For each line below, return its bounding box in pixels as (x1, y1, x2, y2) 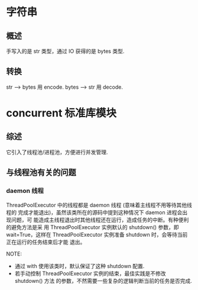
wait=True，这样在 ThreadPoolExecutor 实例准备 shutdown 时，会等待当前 (6, 231, 188, 238)
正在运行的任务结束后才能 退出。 (6, 238, 86, 246)
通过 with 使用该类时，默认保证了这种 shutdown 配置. (14, 262, 145, 269)
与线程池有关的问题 (6, 167, 76, 178)
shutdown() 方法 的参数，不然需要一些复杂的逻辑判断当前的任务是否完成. (14, 277, 192, 284)
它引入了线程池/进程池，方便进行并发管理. (6, 149, 108, 156)
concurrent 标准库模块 (6, 107, 117, 120)
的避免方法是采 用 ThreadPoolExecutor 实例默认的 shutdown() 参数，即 (6, 223, 179, 231)
